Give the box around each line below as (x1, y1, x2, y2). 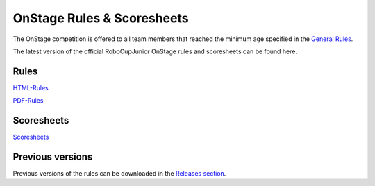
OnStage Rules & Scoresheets (12, 10, 189, 26)
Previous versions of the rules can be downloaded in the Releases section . (12, 169, 226, 178)
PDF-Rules (12, 96, 44, 105)
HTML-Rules (12, 83, 49, 92)
